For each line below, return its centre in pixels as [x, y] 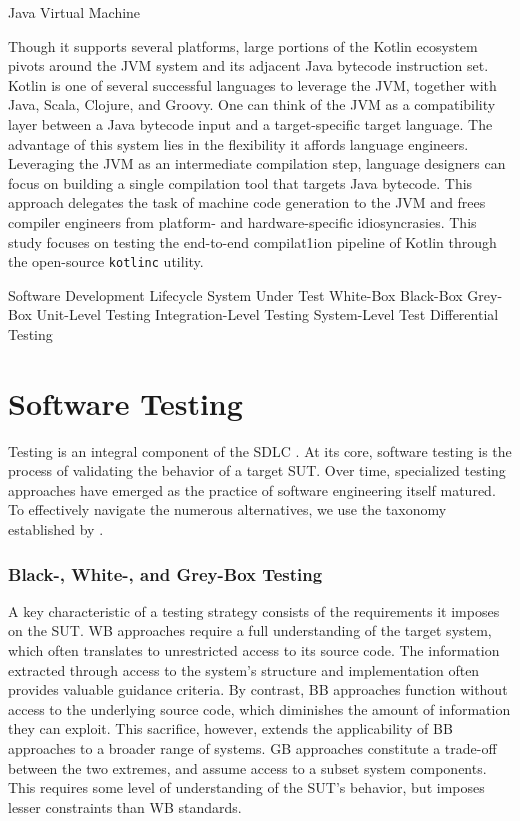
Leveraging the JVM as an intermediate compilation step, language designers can [257, 163]
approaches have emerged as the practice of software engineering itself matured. [252, 489]
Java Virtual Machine [74, 12]
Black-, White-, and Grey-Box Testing [165, 573]
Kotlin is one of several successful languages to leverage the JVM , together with [252, 84]
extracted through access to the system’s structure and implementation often [244, 669]
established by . [56, 529]
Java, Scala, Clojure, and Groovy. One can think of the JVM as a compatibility [252, 104]
